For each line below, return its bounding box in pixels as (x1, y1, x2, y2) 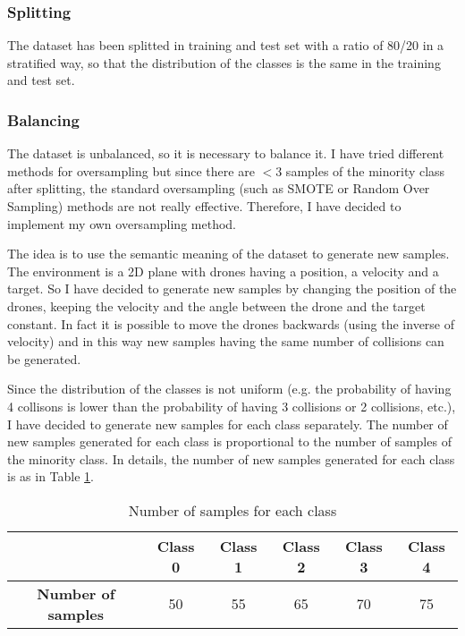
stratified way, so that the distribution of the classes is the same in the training (7, 53, 441, 72)
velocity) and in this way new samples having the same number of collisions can (7, 332, 444, 351)
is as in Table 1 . (7, 467, 94, 486)
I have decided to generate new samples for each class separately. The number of (7, 414, 448, 433)
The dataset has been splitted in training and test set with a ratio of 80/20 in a (7, 36, 444, 55)
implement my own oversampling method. (7, 214, 236, 233)
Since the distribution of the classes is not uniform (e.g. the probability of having (7, 379, 452, 398)
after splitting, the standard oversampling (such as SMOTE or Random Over (7, 179, 430, 198)
